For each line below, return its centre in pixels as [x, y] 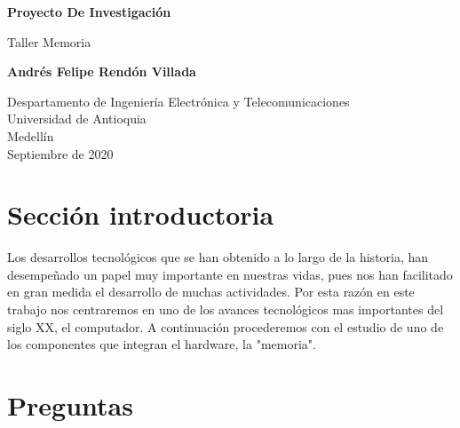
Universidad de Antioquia [77, 119]
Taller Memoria [49, 41]
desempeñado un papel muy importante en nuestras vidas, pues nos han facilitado [230, 274]
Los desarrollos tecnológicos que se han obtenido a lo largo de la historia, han [218, 257]
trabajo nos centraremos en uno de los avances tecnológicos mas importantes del [226, 309]
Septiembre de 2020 [60, 153]
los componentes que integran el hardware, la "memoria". [162, 344]
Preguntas [70, 405]
